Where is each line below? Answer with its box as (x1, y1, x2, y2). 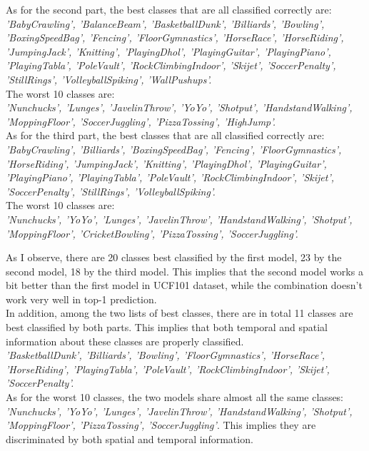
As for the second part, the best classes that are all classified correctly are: (6, 2, 332, 16)
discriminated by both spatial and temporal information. (6, 431, 253, 446)
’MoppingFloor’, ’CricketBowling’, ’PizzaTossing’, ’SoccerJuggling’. (6, 225, 298, 240)
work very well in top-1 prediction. (6, 291, 157, 306)
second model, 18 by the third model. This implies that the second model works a (6, 263, 363, 278)
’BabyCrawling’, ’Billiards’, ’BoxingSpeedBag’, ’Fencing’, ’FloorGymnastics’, (6, 141, 342, 156)
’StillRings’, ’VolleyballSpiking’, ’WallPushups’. (6, 71, 212, 86)
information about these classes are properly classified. (6, 333, 244, 348)
